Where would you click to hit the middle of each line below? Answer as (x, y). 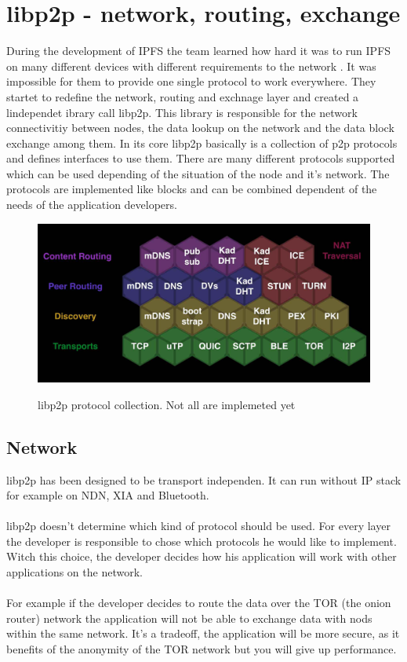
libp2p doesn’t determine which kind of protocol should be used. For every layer (198, 526)
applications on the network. (74, 572)
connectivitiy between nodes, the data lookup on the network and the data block (200, 128)
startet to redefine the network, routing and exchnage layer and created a (183, 96)
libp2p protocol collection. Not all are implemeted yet (167, 404)
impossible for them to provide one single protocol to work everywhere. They (191, 81)
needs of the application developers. (92, 205)
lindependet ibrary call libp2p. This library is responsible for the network (182, 112)
